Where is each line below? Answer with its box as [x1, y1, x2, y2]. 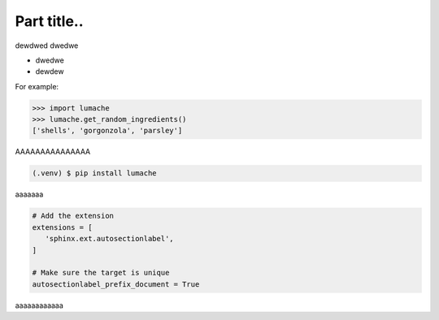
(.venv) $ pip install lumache [32, 169, 158, 178]
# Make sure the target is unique [32, 268, 170, 278]
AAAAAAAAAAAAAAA [15, 147, 91, 157]
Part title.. [15, 12, 85, 30]
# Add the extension [32, 211, 114, 221]
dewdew [35, 67, 64, 76]
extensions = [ [32, 223, 93, 231]
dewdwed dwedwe [15, 41, 79, 50]
